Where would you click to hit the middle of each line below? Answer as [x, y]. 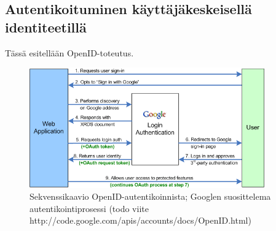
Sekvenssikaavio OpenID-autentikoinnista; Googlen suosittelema [150, 196]
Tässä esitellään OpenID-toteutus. [69, 52]
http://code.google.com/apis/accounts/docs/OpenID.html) [140, 220]
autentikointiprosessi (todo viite [89, 208]
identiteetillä [46, 27]
